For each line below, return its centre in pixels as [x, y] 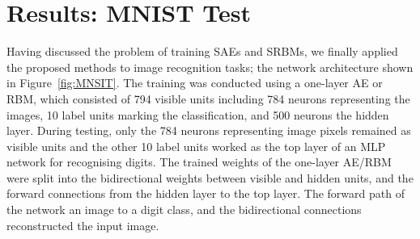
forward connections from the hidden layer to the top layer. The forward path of [206, 193]
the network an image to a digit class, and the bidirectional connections [184, 210]
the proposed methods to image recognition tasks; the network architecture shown [210, 67]
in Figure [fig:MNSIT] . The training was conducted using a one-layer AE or [195, 83]
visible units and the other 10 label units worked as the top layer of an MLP [196, 146]
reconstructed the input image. [83, 225]
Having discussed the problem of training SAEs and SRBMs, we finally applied [202, 51]
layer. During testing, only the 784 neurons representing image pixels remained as [209, 130]
